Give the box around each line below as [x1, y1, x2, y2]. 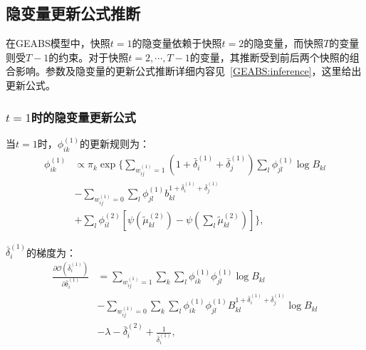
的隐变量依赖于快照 [132, 36, 222, 51]
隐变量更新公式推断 [6, 2, 140, 24]
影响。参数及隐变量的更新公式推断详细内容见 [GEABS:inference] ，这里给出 [15, 63, 362, 78]
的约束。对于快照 [48, 49, 129, 64]
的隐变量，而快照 [244, 36, 324, 51]
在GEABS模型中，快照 [6, 36, 110, 51]
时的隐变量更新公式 [31, 108, 136, 125]
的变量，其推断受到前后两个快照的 [189, 49, 350, 64]
